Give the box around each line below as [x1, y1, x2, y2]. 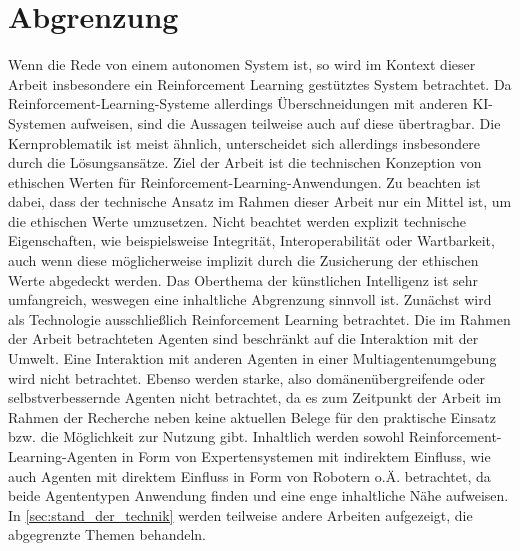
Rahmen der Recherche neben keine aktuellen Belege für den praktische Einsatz [8, 406, 496, 427]
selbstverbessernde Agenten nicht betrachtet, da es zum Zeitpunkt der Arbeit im [8, 387, 502, 408]
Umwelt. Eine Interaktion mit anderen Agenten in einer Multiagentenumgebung [8, 348, 497, 369]
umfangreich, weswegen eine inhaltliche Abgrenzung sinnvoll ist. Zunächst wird [8, 289, 492, 310]
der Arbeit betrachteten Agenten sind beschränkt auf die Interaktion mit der [8, 328, 479, 349]
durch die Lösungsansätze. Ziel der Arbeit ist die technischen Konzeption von [8, 152, 482, 173]
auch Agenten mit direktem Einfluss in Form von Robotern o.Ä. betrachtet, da [8, 465, 491, 486]
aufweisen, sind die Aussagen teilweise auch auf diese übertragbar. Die [70, 112, 501, 133]
